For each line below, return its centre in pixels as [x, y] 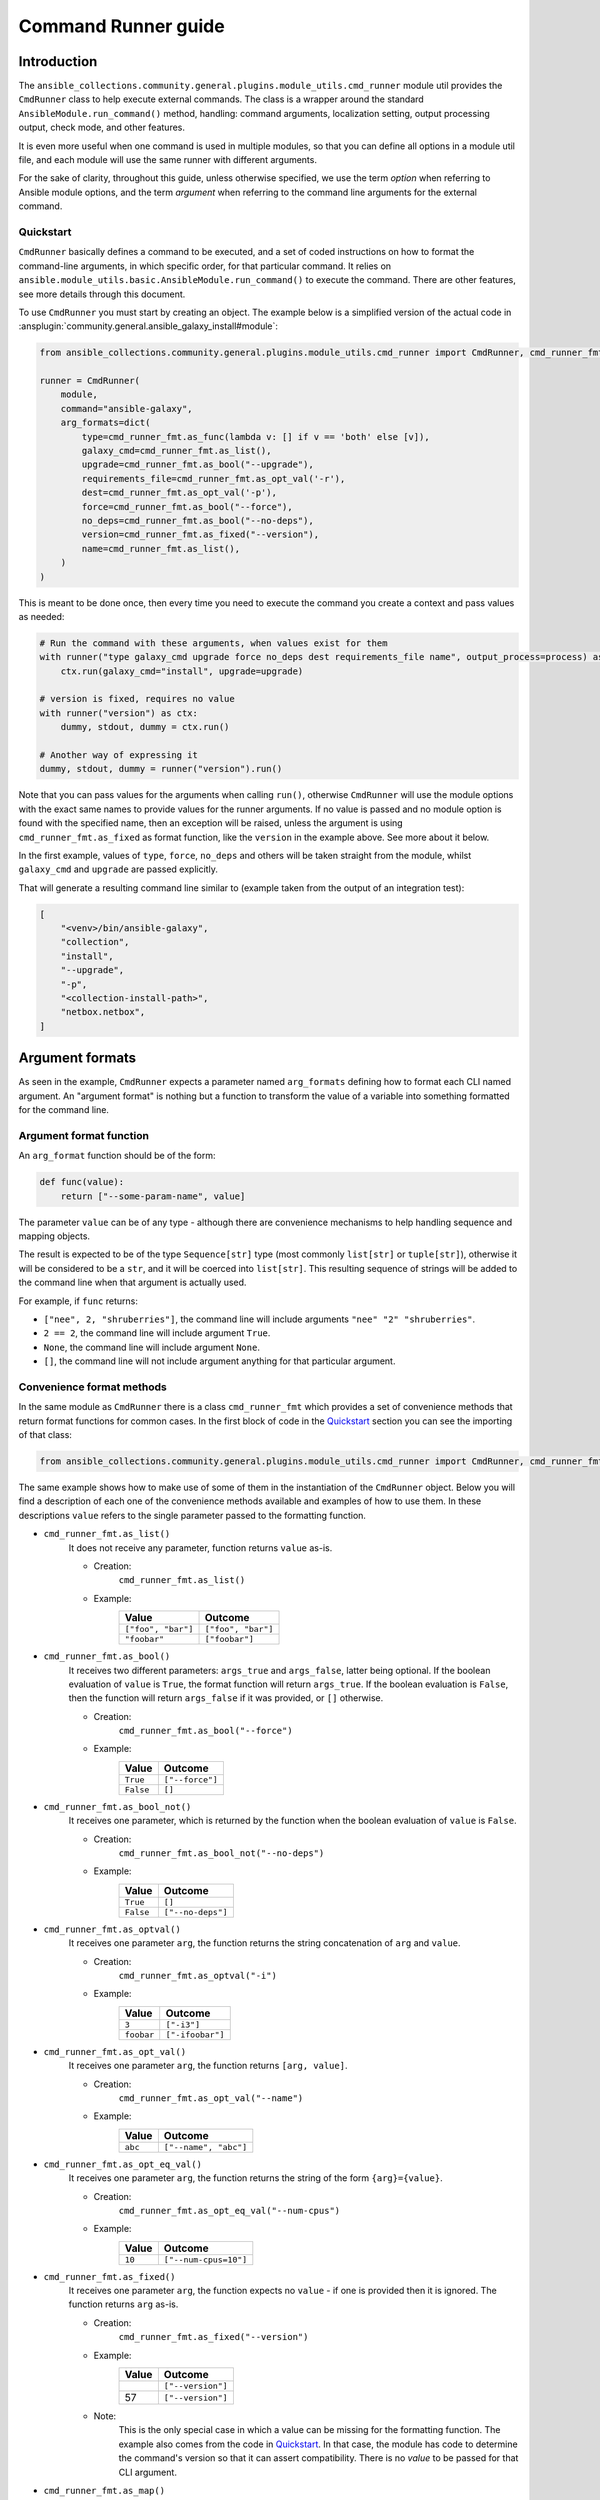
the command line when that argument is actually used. [132, 1282]
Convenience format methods [92, 1387]
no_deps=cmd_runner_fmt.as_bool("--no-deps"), [197, 520]
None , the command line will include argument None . [151, 1347]
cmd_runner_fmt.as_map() [104, 2490]
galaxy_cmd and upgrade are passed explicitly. [118, 869]
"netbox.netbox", [103, 1012]
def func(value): [82, 1182]
